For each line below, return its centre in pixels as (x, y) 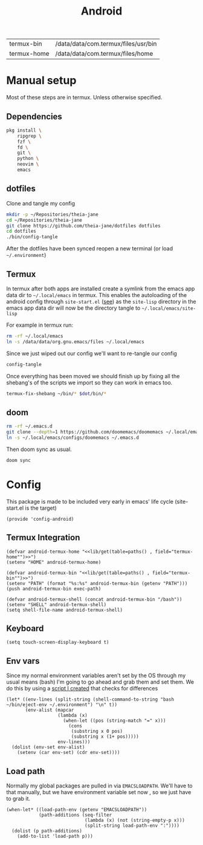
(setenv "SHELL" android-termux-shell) (56, 604)
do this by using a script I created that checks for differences (82, 689)
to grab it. (18, 798)
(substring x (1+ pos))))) (105, 737)
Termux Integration (43, 538)
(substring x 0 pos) (97, 732)
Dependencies (34, 116)
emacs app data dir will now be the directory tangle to (73, 308)
